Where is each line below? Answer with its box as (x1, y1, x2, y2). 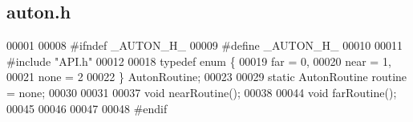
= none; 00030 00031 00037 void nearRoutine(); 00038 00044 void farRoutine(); (6, 83, 397, 100)
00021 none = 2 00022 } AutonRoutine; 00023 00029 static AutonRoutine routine (6, 68, 407, 85)
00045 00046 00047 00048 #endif (6, 100, 168, 116)
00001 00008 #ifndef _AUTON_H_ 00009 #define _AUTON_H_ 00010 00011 (6, 37, 403, 54)
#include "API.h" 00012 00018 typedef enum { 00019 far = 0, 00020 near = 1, (6, 52, 391, 69)
